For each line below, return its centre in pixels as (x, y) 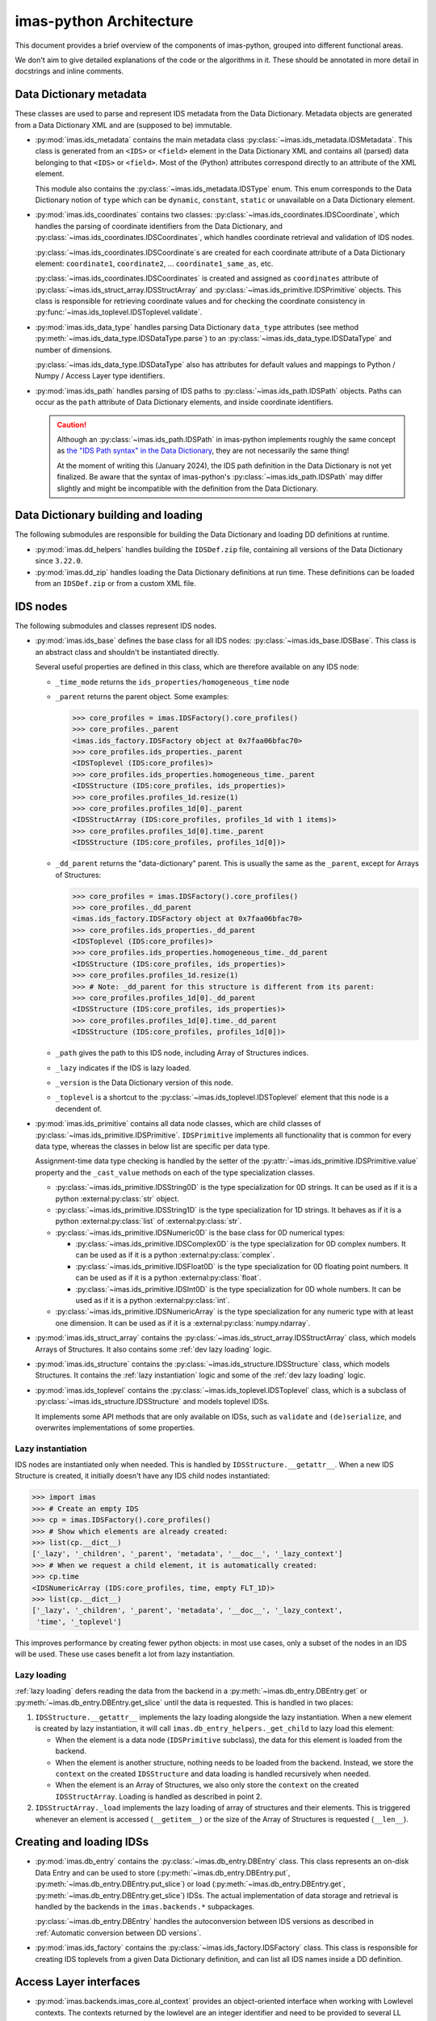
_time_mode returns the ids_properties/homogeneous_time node (172, 681)
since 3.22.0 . (59, 561)
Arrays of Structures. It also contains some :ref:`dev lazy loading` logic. (153, 1349)
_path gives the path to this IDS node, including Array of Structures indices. (182, 1053)
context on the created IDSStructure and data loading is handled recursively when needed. (213, 1774)
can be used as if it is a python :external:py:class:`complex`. (175, 1255)
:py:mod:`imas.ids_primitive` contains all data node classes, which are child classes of (178, 1124)
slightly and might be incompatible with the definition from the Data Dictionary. (188, 488)
